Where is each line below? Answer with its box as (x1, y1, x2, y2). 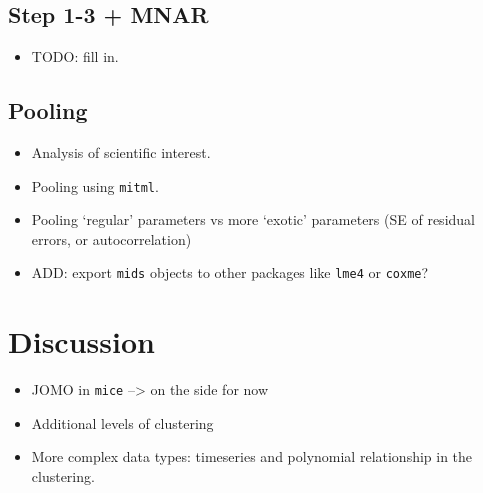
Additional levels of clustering (31, 412, 214, 433)
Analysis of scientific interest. (31, 142, 211, 162)
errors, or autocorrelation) (31, 228, 192, 249)
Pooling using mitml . (31, 175, 159, 196)
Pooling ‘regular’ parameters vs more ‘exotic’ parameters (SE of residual (31, 209, 475, 230)
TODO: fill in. (31, 46, 119, 67)
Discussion (8, 321, 155, 362)
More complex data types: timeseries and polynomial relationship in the (31, 446, 473, 467)
